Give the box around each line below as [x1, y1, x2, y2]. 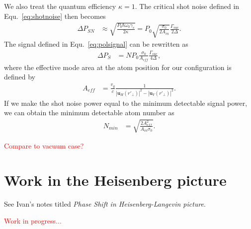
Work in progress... [4, 215, 62, 226]
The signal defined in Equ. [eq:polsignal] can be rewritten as [4, 39, 188, 49]
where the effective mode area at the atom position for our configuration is [4, 62, 232, 72]
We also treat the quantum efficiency [4, 1, 116, 11]
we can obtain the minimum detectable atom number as [4, 107, 174, 118]
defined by [4, 72, 36, 82]
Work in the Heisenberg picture [4, 170, 227, 190]
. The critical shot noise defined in [135, 1, 240, 11]
